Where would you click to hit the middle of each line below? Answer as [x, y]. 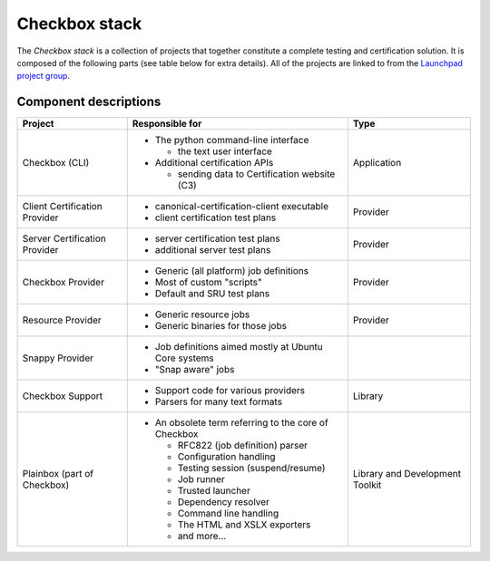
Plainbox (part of [58, 474]
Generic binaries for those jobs [221, 326]
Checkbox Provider [63, 283]
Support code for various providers [230, 391]
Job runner [201, 479]
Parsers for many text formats [219, 401]
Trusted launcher [214, 491]
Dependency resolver [223, 502]
